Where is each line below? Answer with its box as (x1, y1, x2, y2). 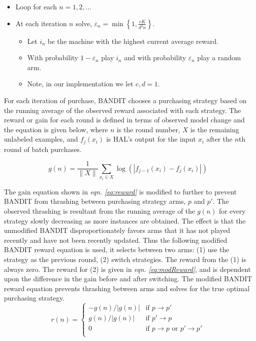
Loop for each (15, 1, 57, 11)
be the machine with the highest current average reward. (47, 36, 219, 46)
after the (206, 134, 232, 144)
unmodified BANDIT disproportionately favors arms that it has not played (4, 225, 230, 235)
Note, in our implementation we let (27, 78, 133, 89)
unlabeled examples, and (4, 134, 78, 144)
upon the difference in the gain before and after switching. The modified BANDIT (4, 273, 252, 284)
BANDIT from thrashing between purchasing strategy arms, (4, 196, 186, 206)
